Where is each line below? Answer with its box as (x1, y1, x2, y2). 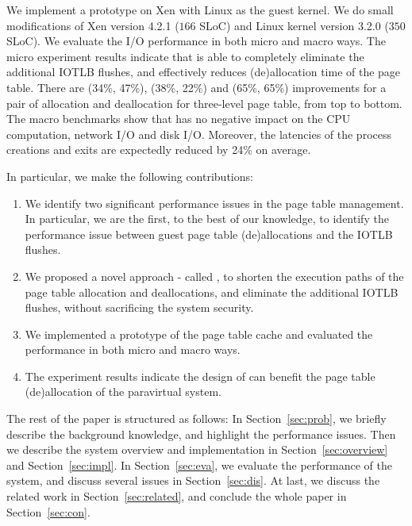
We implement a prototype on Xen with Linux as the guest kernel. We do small (6, 2, 394, 17)
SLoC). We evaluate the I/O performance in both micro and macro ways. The (6, 33, 386, 49)
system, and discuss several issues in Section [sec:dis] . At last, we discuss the (6, 472, 380, 489)
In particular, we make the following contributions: (6, 167, 253, 184)
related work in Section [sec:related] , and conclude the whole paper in (6, 488, 347, 505)
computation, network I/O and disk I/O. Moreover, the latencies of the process (6, 125, 392, 142)
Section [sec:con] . (6, 503, 90, 520)
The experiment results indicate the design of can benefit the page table (25, 367, 375, 384)
